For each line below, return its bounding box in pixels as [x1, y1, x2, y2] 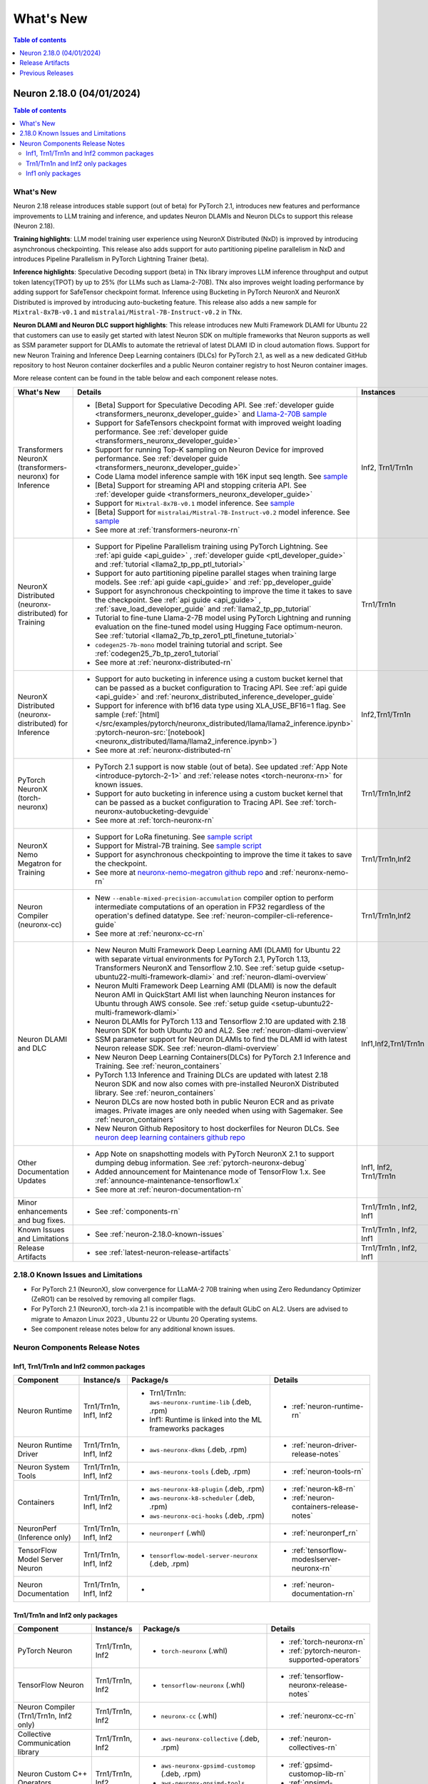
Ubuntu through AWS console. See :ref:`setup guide [95, 998, 270, 1008]
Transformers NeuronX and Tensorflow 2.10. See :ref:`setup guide [95, 963, 316, 973]
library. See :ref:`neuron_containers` [95, 1088, 216, 1098]
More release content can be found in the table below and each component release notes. [13, 374, 278, 382]
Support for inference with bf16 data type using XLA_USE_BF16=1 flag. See [95, 700, 346, 710]
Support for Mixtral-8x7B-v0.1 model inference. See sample [95, 498, 295, 508]
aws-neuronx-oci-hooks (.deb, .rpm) [149, 1511, 265, 1521]
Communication [17, 1738, 71, 1748]
